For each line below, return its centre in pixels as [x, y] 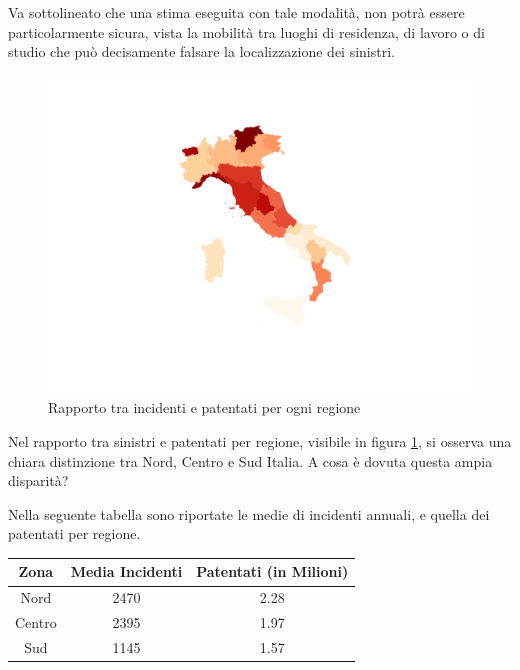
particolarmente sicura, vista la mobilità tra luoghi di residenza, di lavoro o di [246, 31]
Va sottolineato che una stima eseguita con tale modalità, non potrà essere [236, 12]
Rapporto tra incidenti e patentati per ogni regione [204, 407]
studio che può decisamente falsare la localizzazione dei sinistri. [201, 51]
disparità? [38, 480]
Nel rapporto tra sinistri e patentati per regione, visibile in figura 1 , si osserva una [260, 440]
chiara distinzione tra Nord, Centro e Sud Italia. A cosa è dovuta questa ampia [250, 460]
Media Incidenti [126, 571]
